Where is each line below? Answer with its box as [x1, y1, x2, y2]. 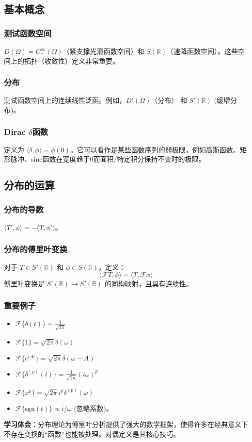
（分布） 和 [151, 95, 187, 105]
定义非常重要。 [71, 55, 119, 65]
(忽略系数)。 [74, 403, 113, 413]
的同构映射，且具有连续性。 [104, 278, 193, 289]
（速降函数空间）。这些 [167, 46, 238, 56]
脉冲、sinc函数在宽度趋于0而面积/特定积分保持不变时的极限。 [10, 154, 205, 164]
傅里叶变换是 [4, 278, 45, 289]
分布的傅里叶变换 [4, 243, 67, 255]
